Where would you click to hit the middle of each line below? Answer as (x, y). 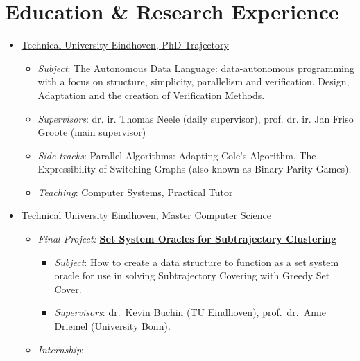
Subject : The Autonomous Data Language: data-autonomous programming (196, 68)
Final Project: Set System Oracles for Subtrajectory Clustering (187, 239)
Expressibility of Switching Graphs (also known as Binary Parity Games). (195, 169)
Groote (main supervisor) (92, 132)
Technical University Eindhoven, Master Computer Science (146, 215)
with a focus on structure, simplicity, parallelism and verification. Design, (194, 81)
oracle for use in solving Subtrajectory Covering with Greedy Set (192, 275)
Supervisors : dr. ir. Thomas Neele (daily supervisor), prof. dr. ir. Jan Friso (196, 118)
